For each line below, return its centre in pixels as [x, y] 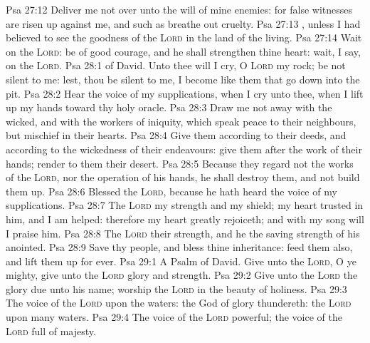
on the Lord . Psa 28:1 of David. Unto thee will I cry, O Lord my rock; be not [176, 65]
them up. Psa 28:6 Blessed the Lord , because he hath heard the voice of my [171, 191]
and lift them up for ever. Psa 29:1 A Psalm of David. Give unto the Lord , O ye [181, 261]
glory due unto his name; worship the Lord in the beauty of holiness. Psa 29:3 [176, 288]
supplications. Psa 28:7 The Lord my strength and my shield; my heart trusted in [185, 205]
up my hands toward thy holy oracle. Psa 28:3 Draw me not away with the [169, 107]
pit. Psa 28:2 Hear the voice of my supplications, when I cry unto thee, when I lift [185, 93]
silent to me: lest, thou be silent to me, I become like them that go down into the [183, 79]
